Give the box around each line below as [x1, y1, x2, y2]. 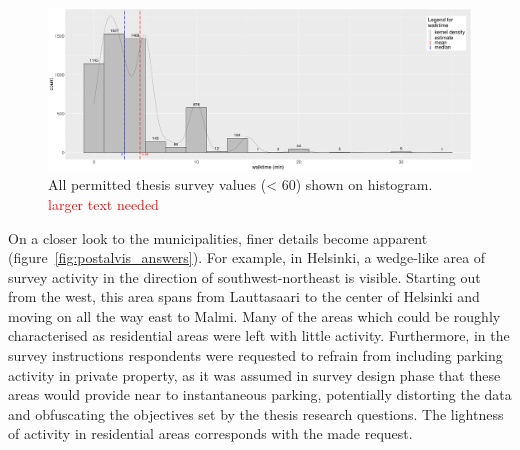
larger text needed [48, 193, 159, 214]
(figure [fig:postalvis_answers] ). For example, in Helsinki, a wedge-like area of [8, 247, 486, 268]
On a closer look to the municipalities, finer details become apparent [8, 227, 428, 248]
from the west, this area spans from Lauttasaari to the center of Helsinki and [8, 286, 480, 307]
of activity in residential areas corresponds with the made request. [8, 423, 413, 444]
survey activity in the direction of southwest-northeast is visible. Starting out [8, 266, 481, 287]
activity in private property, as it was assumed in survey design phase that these [8, 364, 501, 385]
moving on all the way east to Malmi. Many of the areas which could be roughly [8, 305, 501, 326]
